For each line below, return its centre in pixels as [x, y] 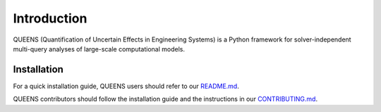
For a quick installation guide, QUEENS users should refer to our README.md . [126, 86]
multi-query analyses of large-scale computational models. [99, 49]
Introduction [50, 18]
